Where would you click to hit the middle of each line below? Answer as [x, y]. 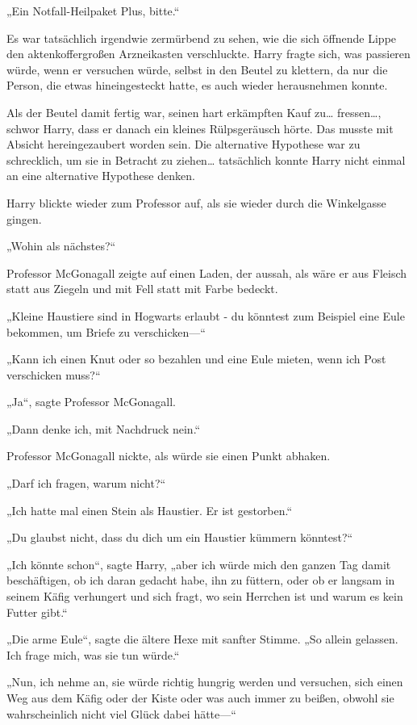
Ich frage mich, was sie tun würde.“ [93, 654]
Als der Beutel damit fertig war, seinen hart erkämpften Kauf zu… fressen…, [194, 112]
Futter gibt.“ [37, 612]
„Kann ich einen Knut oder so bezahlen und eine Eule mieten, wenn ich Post [196, 359]
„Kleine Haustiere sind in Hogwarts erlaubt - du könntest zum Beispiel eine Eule [206, 315]
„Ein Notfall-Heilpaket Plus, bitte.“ [93, 10]
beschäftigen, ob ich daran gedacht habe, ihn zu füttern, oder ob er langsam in [201, 580]
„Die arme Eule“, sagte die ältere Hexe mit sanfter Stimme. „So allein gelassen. [202, 639]
